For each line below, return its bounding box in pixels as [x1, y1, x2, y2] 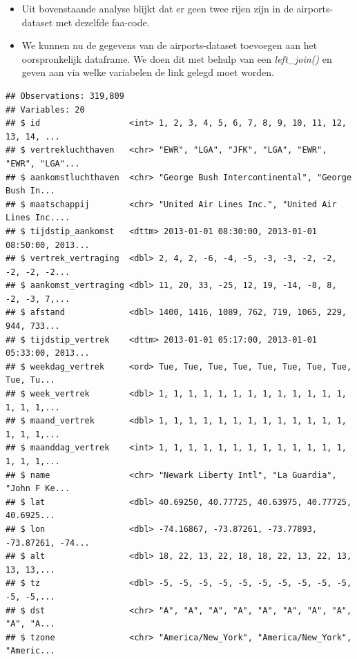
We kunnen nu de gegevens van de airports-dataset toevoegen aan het [21, 38, 318, 52]
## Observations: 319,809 [6, 90, 124, 101]
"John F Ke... [6, 484, 70, 494]
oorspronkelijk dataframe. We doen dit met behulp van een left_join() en [21, 51, 332, 66]
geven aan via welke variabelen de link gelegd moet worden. [21, 65, 275, 79]
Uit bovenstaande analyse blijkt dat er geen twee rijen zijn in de [21, 1, 293, 15]
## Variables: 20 [6, 104, 85, 115]
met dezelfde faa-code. [55, 15, 150, 29]
